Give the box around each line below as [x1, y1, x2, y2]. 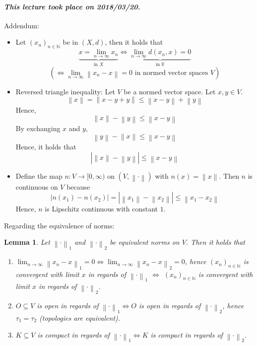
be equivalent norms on [110, 237, 180, 247]
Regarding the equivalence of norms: [4, 220, 115, 230]
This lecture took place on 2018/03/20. [4, 1, 140, 11]
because [66, 181, 90, 192]
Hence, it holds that [15, 141, 76, 152]
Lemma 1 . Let [4, 237, 50, 247]
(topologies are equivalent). [39, 312, 121, 323]
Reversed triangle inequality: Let [15, 86, 115, 96]
